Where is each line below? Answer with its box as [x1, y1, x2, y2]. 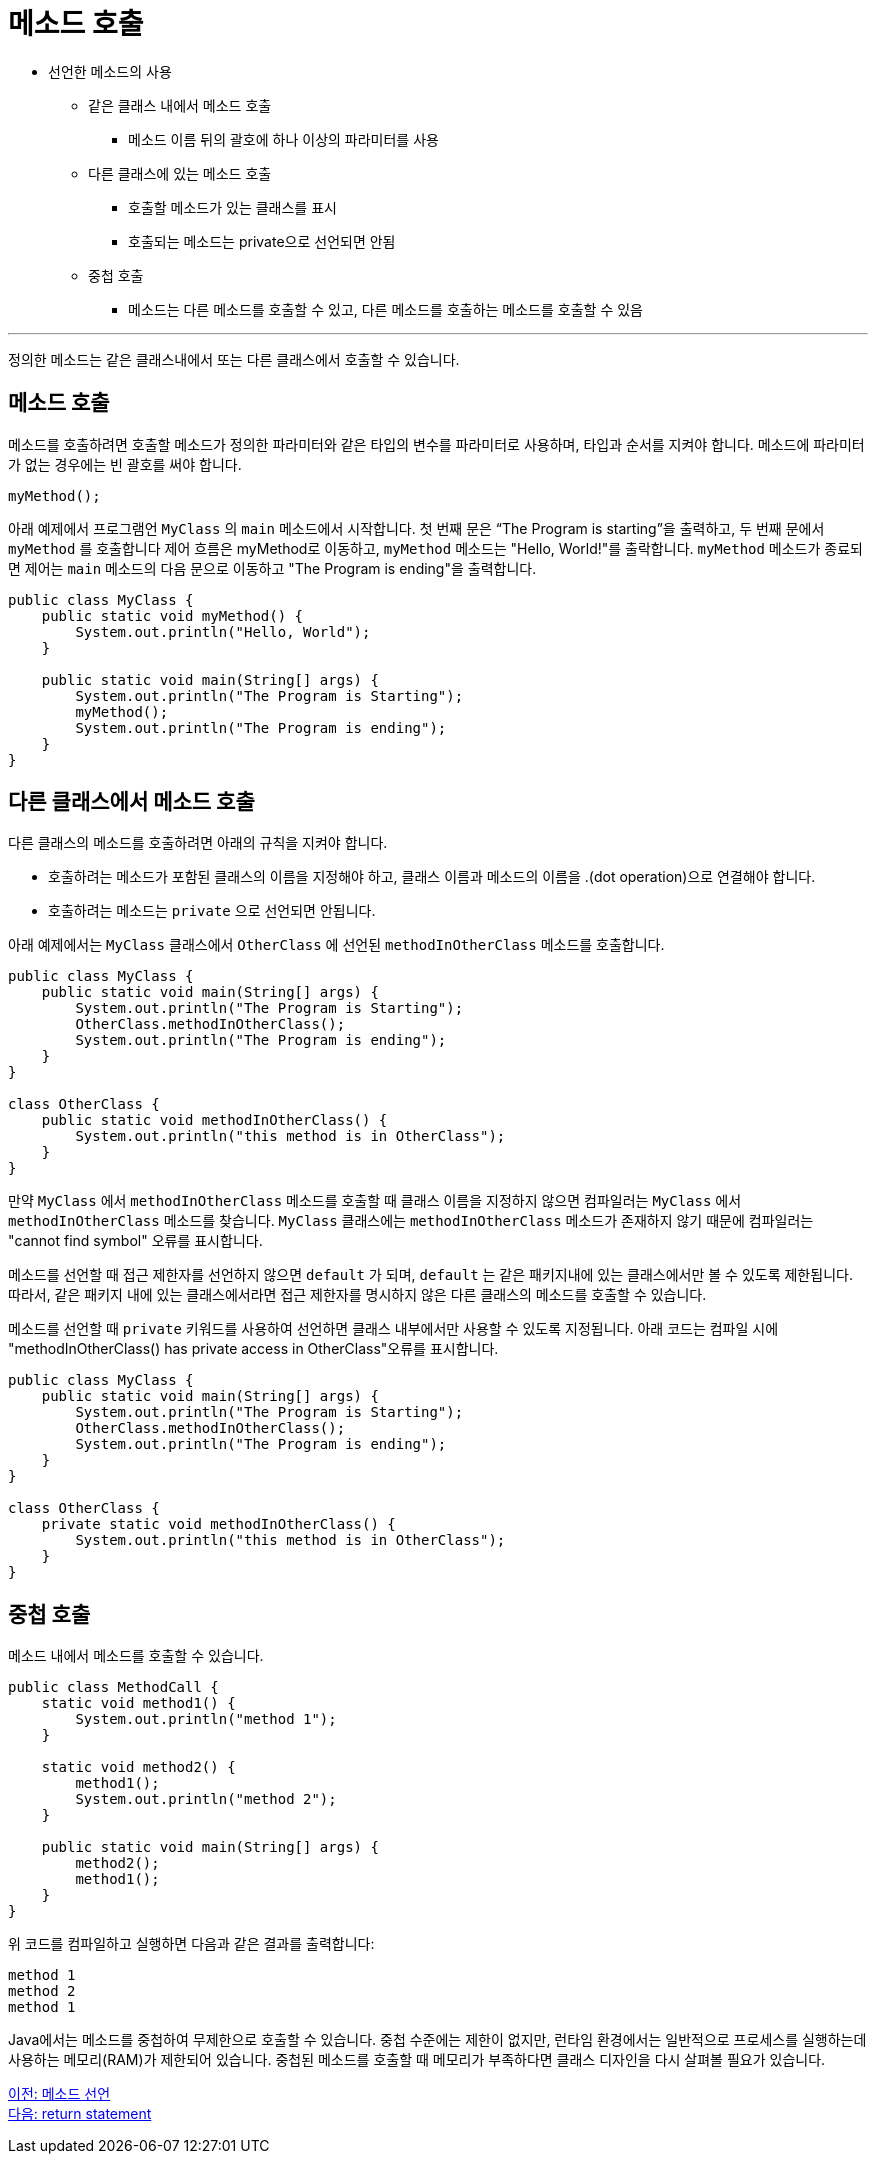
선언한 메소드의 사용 [48, 62, 172, 80]
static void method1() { [41, 1695, 236, 1712]
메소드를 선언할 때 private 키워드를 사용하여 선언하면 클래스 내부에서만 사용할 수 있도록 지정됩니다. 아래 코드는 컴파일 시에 [8, 1320, 779, 1338]
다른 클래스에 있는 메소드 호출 [88, 164, 272, 182]
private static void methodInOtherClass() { [41, 1516, 396, 1533]
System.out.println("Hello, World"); [75, 623, 371, 640]
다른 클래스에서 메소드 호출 [8, 789, 255, 815]
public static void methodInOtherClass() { [41, 1112, 388, 1129]
